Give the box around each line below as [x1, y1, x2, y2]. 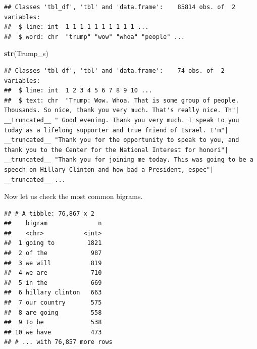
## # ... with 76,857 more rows [4, 338, 113, 346]
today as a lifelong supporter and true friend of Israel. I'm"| [4, 126, 228, 134]
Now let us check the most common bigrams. [4, 191, 143, 202]
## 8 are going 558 [4, 309, 102, 316]
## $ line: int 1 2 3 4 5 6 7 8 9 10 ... [4, 87, 152, 94]
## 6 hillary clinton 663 [4, 289, 102, 296]
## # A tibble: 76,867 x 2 [4, 210, 94, 217]
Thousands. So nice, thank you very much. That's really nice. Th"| [4, 107, 239, 114]
